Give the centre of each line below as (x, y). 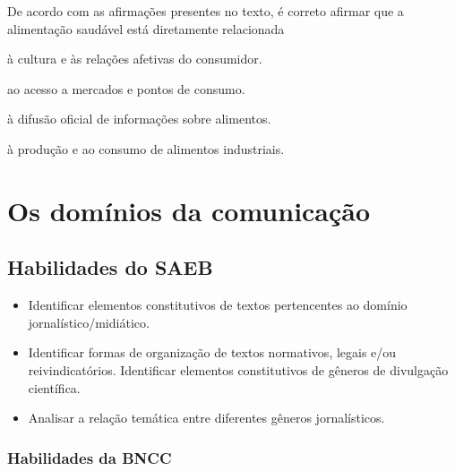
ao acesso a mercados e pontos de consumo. (126, 88)
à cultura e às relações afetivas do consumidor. (135, 59)
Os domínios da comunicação (189, 210)
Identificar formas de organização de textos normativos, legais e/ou (212, 352)
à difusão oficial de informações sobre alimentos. (139, 119)
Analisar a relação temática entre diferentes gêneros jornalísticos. (206, 418)
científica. (54, 387)
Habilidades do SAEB (110, 267)
